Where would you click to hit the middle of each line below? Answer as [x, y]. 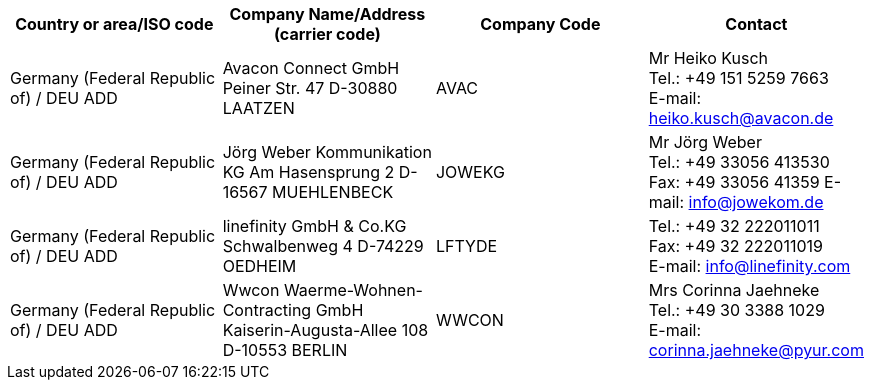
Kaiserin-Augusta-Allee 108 [325, 330]
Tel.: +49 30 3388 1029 [736, 310]
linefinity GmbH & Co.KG [314, 226]
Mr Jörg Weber [705, 142]
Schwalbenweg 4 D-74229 [323, 246]
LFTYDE [466, 246]
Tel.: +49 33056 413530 [739, 162]
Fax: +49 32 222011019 [735, 246]
